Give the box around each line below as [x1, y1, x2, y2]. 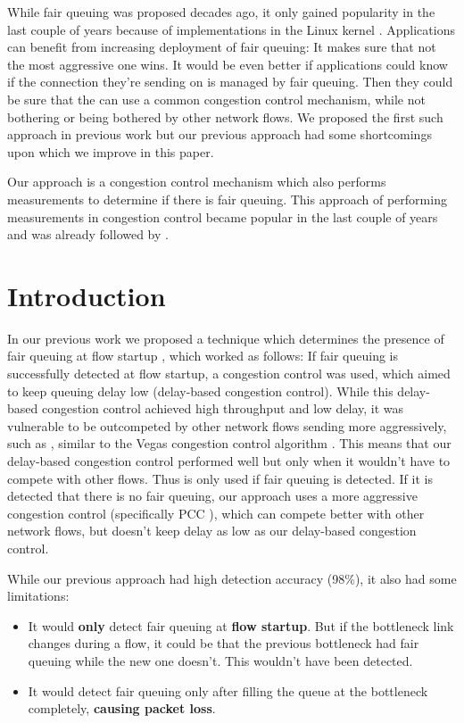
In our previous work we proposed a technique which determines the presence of [7, 328, 444, 347]
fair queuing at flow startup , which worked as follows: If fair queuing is [7, 346, 399, 365]
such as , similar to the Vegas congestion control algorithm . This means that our [7, 434, 452, 453]
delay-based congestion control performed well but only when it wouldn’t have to [7, 452, 451, 470]
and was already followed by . [7, 225, 169, 244]
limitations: [7, 586, 70, 605]
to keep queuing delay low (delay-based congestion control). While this [7, 381, 394, 400]
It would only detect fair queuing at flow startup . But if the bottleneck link [28, 616, 454, 635]
